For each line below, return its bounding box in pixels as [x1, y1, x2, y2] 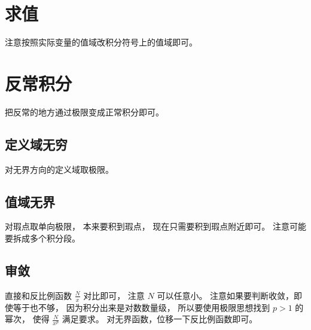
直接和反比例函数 [5, 289, 72, 301]
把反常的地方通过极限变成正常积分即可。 [5, 105, 164, 118]
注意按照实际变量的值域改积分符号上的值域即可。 [5, 36, 197, 48]
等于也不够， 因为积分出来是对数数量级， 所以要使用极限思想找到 [13, 301, 270, 313]
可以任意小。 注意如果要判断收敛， [157, 289, 294, 301]
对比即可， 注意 [83, 289, 145, 301]
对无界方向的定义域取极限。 [5, 163, 114, 175]
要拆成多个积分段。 [5, 232, 80, 245]
